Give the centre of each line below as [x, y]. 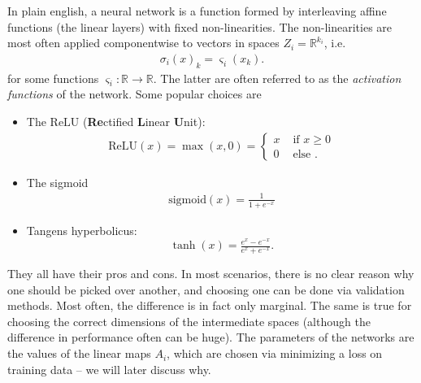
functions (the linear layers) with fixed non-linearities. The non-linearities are [200, 26]
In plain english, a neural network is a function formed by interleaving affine [197, 11]
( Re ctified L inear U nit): [144, 121]
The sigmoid [57, 182]
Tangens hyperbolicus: [82, 230]
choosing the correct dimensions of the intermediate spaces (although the [189, 321]
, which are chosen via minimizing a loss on [275, 353]
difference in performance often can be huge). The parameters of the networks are [211, 337]
